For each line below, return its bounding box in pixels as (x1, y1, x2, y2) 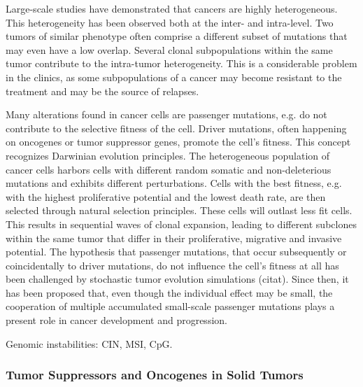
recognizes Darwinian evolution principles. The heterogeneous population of (6, 148, 330, 162)
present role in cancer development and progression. (6, 313, 227, 328)
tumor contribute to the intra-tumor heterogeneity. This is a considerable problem (6, 56, 357, 71)
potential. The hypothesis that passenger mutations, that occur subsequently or (6, 244, 347, 259)
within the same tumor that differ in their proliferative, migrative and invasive (6, 230, 342, 245)
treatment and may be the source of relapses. (6, 83, 199, 98)
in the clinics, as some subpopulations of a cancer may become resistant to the (6, 69, 342, 84)
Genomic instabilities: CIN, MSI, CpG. (6, 336, 173, 351)
